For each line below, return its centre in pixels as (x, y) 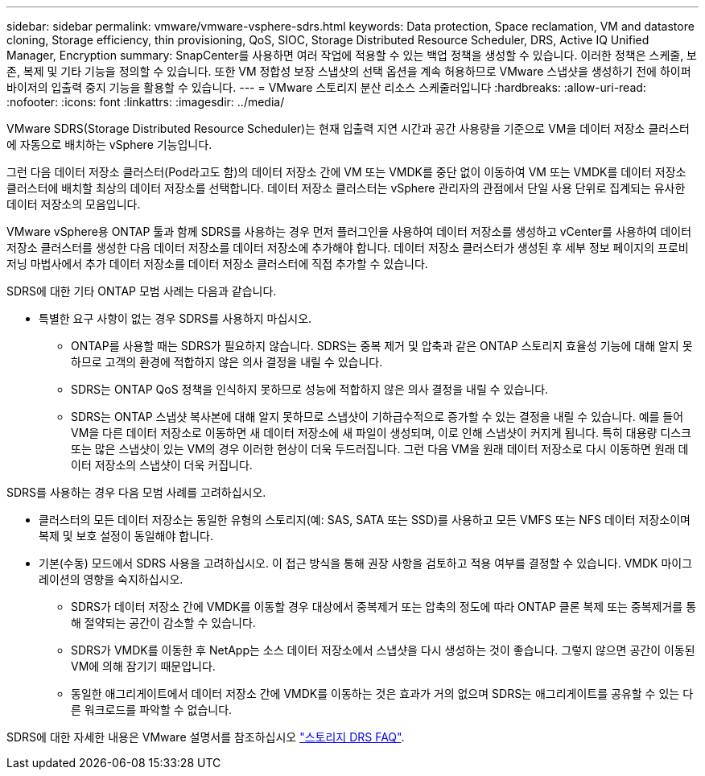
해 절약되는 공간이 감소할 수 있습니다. (163, 623)
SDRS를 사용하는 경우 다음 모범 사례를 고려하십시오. (136, 492)
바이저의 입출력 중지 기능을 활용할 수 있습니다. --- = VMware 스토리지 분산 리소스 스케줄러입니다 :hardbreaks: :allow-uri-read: (326, 87)
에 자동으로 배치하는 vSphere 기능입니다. (109, 144)
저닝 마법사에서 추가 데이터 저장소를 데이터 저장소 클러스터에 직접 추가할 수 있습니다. (217, 264)
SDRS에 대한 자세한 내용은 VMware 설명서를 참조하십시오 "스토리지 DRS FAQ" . (206, 737)
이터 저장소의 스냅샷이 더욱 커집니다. (162, 465)
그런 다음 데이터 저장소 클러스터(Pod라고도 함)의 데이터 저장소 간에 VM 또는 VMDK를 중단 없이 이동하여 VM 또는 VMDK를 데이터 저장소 (346, 172)
